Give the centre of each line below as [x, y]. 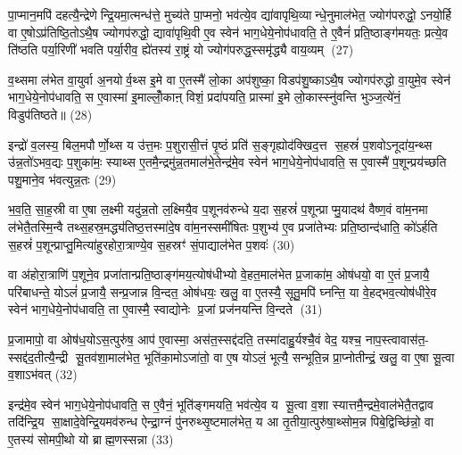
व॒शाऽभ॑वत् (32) [43, 374]
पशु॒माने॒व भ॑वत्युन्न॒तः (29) [62, 179]
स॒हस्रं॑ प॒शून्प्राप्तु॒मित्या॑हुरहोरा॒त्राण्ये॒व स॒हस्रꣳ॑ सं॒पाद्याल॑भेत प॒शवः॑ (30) [152, 244]
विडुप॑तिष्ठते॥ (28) [50, 114]
